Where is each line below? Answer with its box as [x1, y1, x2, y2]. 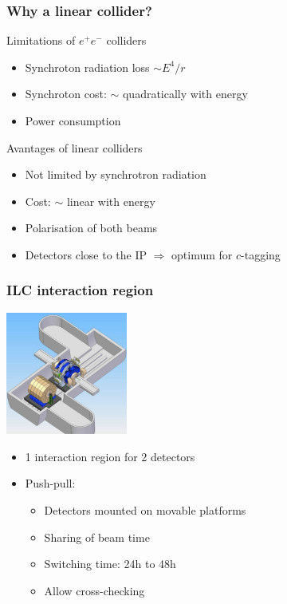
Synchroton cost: [25, 85, 107, 102]
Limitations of [6, 32, 76, 49]
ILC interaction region [6, 280, 154, 300]
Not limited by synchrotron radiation [25, 166, 206, 183]
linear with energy [66, 192, 155, 209]
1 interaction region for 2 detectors [25, 448, 195, 464]
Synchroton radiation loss [25, 58, 150, 75]
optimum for [171, 246, 233, 263]
